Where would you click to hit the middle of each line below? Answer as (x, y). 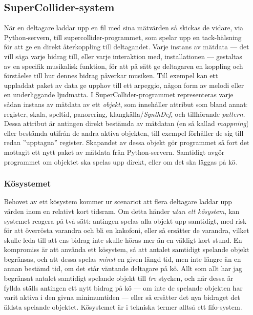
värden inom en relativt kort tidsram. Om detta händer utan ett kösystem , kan (122, 211)
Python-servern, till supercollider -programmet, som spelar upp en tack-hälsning (123, 37)
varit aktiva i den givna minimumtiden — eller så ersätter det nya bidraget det (122, 297)
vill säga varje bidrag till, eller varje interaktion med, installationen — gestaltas (123, 56)
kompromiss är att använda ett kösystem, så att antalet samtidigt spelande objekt (127, 249)
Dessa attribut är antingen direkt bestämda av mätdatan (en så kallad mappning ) (126, 123)
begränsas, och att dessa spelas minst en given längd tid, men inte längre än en (123, 259)
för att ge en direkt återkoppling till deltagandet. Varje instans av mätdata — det (126, 47)
